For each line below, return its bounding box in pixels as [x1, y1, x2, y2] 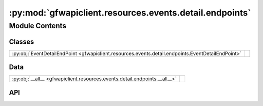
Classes [9, 37, 34, 46]
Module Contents [9, 21, 67, 30]
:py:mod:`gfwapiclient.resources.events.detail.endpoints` [9, 7, 251, 18]
